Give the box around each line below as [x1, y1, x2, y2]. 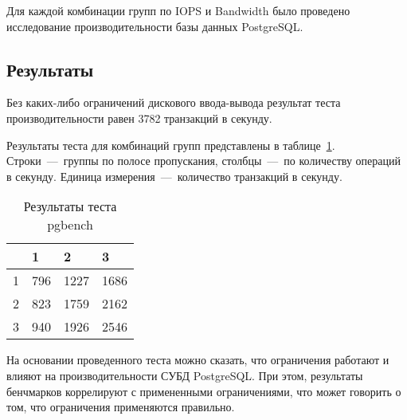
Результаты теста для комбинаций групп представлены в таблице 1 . [6, 136, 335, 153]
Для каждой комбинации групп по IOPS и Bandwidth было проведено [6, 2, 350, 18]
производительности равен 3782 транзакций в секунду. [6, 109, 272, 126]
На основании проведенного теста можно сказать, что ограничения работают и [6, 351, 389, 368]
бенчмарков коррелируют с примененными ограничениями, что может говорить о [6, 383, 401, 399]
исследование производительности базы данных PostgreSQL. [6, 18, 303, 34]
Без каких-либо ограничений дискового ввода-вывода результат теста [6, 94, 341, 111]
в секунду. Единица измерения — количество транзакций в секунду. [6, 167, 342, 184]
